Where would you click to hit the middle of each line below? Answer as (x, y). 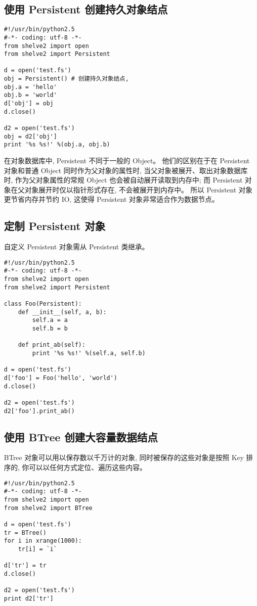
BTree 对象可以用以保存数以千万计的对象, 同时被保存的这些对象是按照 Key (124, 457)
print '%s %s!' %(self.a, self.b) (89, 353)
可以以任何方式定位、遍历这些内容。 (88, 467)
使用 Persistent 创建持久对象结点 (86, 9)
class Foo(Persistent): (43, 304)
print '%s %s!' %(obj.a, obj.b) (57, 145)
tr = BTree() (25, 533)
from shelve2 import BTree (48, 508)
